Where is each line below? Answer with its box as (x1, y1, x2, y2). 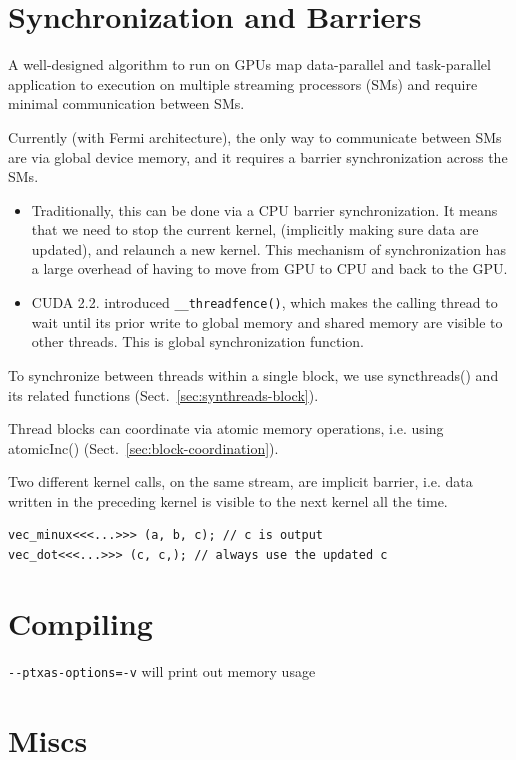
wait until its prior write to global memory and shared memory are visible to (31, 311, 503, 332)
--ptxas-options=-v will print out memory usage (8, 660, 316, 681)
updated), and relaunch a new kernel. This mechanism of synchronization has (31, 238, 506, 259)
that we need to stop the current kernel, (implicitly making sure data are (31, 219, 479, 240)
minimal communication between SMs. (8, 93, 245, 114)
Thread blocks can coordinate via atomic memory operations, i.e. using (8, 418, 444, 439)
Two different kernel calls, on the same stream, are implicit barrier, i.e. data (8, 471, 473, 492)
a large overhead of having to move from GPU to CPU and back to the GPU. (31, 258, 508, 279)
